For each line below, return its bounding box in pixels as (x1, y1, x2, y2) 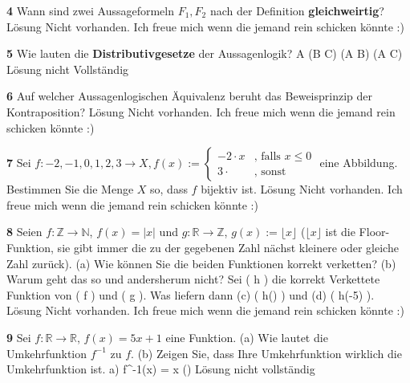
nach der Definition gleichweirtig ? (209, 2, 384, 18)
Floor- (359, 223, 390, 240)
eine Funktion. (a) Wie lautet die (165, 328, 328, 345)
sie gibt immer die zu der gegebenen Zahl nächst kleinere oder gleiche (57, 238, 399, 255)
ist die (325, 223, 355, 240)
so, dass (150, 181, 188, 198)
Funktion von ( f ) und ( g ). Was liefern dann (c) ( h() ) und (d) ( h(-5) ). (6, 286, 375, 303)
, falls (254, 150, 281, 162)
